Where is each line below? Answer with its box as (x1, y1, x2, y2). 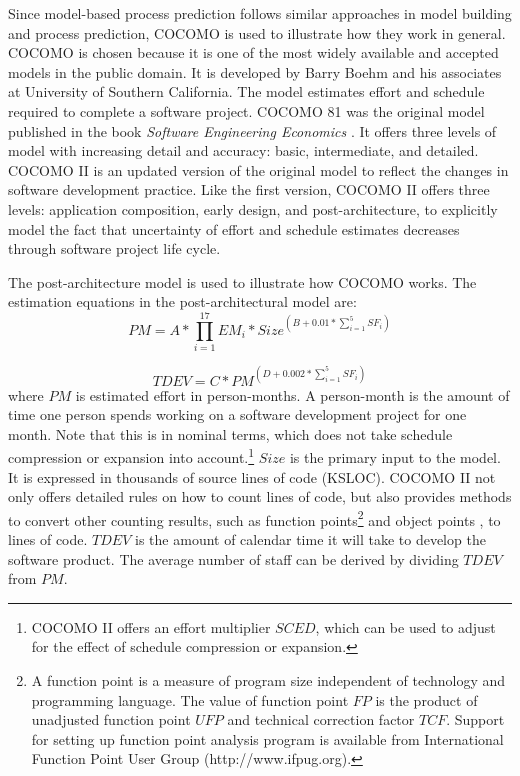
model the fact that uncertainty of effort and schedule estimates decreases (8, 218, 460, 239)
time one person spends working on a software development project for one (8, 404, 467, 425)
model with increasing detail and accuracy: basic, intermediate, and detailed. (8, 140, 479, 161)
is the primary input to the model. (289, 446, 501, 467)
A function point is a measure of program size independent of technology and (31, 669, 506, 690)
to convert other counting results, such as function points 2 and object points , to (8, 506, 501, 530)
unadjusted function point (31, 709, 191, 730)
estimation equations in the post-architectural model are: (8, 291, 357, 312)
